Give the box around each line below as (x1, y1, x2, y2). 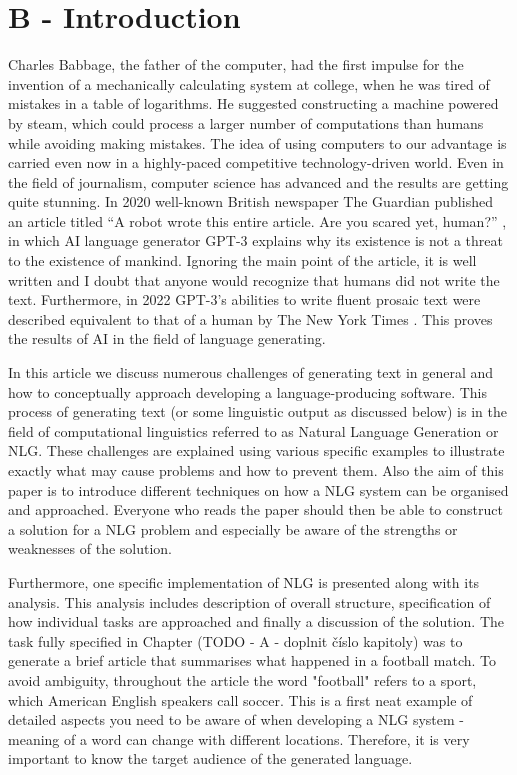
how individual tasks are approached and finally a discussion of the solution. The (8, 611, 505, 632)
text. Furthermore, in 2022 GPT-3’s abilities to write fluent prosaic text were (8, 289, 481, 310)
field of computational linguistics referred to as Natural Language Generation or (8, 420, 499, 441)
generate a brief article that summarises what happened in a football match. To (8, 650, 497, 671)
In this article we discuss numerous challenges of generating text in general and (8, 362, 494, 383)
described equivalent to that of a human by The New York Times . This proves (8, 308, 493, 329)
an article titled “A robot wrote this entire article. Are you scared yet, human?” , (8, 210, 507, 231)
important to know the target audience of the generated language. (8, 748, 413, 769)
